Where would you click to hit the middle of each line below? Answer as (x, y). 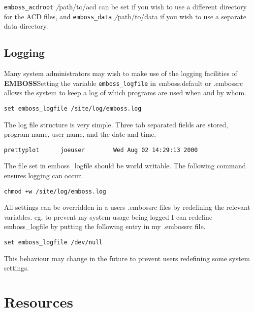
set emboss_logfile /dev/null (53, 243)
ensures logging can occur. (44, 175)
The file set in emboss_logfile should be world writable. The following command (125, 166)
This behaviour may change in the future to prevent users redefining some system (127, 258)
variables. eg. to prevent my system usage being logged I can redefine (108, 216)
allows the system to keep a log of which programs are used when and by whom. (125, 93)
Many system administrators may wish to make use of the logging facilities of (121, 73)
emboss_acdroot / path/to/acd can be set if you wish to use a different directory (126, 6)
